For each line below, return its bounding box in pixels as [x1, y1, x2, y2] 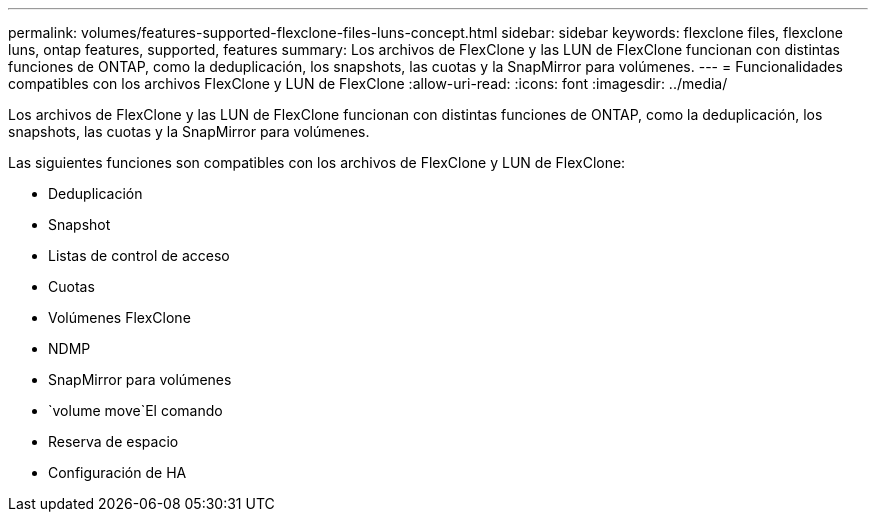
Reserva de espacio [48, 433, 179, 450]
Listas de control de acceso [48, 247, 230, 264]
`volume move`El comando [48, 402, 223, 419]
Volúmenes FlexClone [48, 309, 191, 326]
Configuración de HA [48, 464, 187, 481]
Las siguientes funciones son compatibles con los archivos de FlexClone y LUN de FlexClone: [8, 154, 626, 171]
